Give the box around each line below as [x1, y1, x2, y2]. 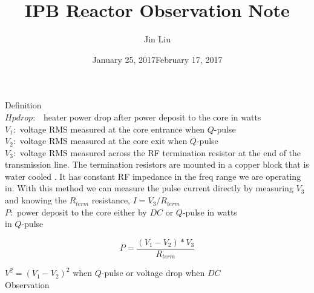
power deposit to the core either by [16, 205, 147, 218]
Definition [5, 99, 42, 111]
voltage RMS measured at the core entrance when [19, 122, 204, 135]
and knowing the [5, 194, 67, 206]
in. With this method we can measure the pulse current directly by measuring [5, 182, 293, 194]
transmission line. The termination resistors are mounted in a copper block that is [5, 158, 309, 171]
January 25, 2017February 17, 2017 [92, 53, 223, 65]
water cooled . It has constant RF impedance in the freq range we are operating [5, 170, 301, 182]
